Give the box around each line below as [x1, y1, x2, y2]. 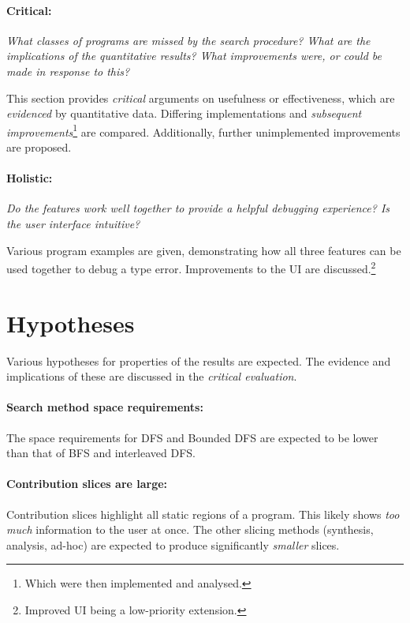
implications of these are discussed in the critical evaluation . [6, 368, 297, 385]
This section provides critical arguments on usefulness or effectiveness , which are [6, 89, 395, 106]
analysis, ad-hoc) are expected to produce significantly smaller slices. [6, 536, 340, 553]
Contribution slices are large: [6, 475, 168, 492]
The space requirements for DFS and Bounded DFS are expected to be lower [6, 429, 378, 445]
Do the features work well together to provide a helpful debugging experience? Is [6, 200, 390, 216]
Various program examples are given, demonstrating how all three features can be [6, 242, 401, 258]
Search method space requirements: [6, 399, 203, 415]
